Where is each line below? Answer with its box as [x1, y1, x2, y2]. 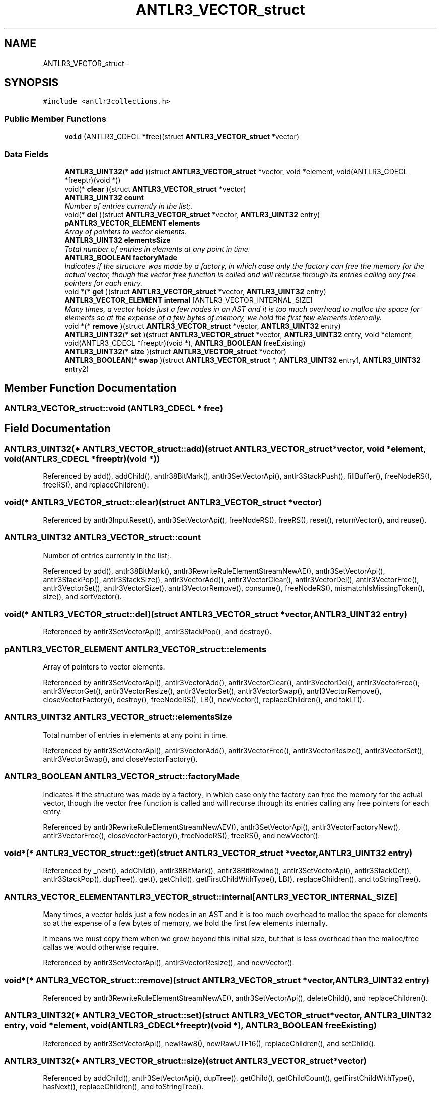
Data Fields [4, 149, 49, 159]
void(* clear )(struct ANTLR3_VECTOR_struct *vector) [64, 184, 246, 193]
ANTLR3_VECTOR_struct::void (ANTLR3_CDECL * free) [4, 403, 223, 413]
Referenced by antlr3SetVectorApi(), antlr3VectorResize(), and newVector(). [43, 958, 295, 967]
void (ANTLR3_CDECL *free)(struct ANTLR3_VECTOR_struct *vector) [64, 132, 299, 141]
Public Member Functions [4, 113, 106, 124]
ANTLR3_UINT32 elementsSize [64, 235, 171, 245]
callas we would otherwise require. [43, 943, 159, 951]
